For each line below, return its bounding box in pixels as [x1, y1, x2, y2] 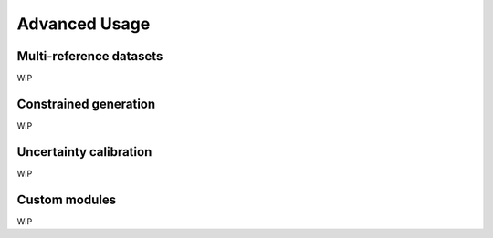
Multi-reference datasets [16, 48, 163, 64]
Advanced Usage [16, 14, 151, 34]
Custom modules [16, 191, 117, 207]
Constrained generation [16, 96, 156, 111]
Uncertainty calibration [16, 144, 152, 160]
